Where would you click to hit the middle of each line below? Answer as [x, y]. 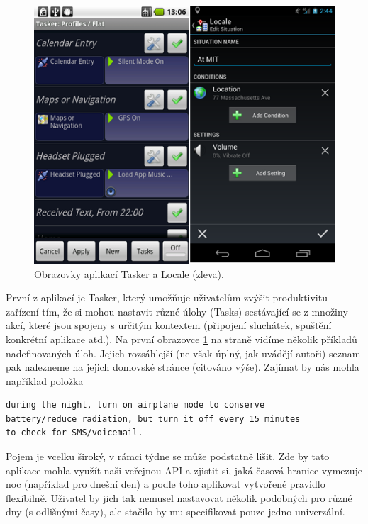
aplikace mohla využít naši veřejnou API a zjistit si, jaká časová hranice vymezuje [184, 470]
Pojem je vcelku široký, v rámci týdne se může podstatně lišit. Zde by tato [168, 456]
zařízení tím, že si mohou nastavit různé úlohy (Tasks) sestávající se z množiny [177, 311]
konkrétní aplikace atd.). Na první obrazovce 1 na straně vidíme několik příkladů [182, 339]
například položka [45, 380]
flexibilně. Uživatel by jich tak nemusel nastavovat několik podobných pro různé [179, 497]
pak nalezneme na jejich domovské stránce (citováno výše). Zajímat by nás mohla [183, 367]
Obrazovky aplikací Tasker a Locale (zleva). [129, 273]
